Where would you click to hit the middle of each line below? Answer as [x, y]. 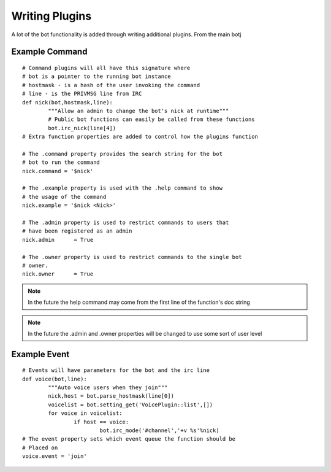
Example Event [40, 354]
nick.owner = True [58, 274]
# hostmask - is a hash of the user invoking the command [111, 85]
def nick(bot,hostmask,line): [68, 102]
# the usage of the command [64, 197]
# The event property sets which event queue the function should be [129, 439]
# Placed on [40, 447]
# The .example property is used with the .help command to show [123, 188]
